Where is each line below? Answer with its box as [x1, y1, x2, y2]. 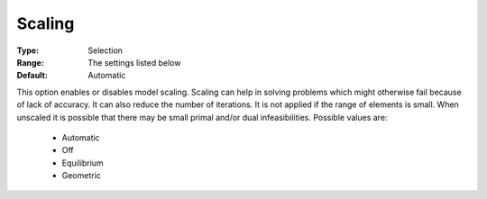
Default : [16, 70, 49, 81]
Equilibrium [61, 158, 104, 168]
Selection [87, 45, 124, 56]
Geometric [61, 170, 101, 181]
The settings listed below [87, 57, 181, 68]
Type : [16, 45, 40, 56]
